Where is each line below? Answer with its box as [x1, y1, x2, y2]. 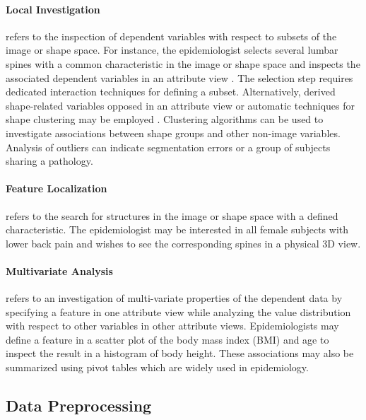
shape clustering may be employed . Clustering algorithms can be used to [6, 112, 324, 127]
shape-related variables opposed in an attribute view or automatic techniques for [6, 98, 355, 112]
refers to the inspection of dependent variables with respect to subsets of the [6, 28, 337, 43]
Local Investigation [6, 1, 100, 16]
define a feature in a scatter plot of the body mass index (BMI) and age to [6, 332, 329, 346]
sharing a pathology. [6, 153, 93, 168]
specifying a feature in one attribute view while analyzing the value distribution [6, 304, 351, 319]
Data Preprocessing [6, 395, 152, 416]
